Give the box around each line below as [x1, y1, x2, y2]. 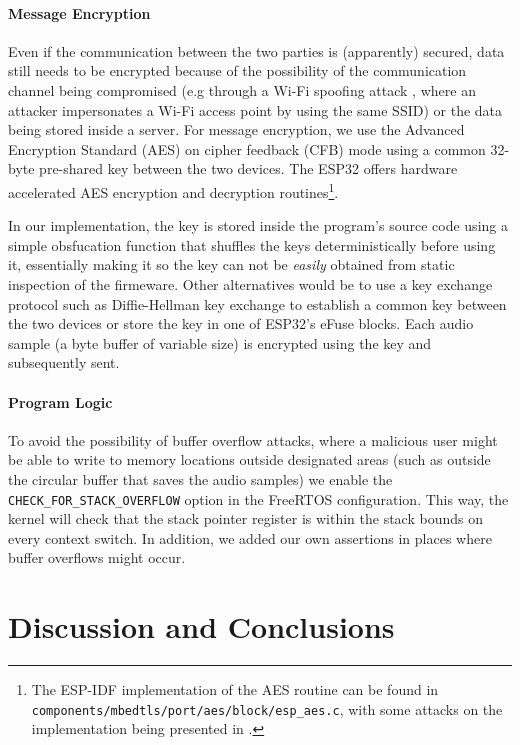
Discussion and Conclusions [8, 606, 395, 647]
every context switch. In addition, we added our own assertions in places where [8, 527, 492, 548]
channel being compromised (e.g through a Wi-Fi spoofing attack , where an [8, 79, 476, 100]
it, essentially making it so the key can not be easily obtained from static [8, 254, 455, 275]
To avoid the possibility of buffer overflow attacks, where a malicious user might [8, 429, 498, 450]
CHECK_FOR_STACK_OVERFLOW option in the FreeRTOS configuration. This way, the [8, 488, 509, 509]
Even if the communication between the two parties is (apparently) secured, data [8, 40, 505, 61]
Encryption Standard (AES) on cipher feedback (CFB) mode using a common [8, 138, 486, 159]
